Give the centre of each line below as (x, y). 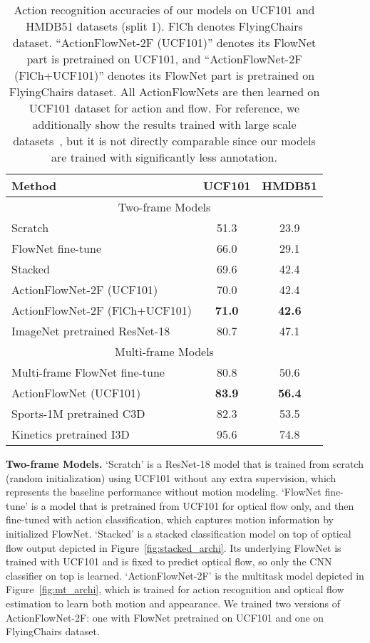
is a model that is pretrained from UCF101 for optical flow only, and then (192, 505)
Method (34, 185)
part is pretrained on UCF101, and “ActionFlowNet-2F (164, 59)
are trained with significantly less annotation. (164, 157)
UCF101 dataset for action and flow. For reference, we (164, 108)
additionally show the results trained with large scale (164, 124)
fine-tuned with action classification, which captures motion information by (170, 519)
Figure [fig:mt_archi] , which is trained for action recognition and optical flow (175, 589)
